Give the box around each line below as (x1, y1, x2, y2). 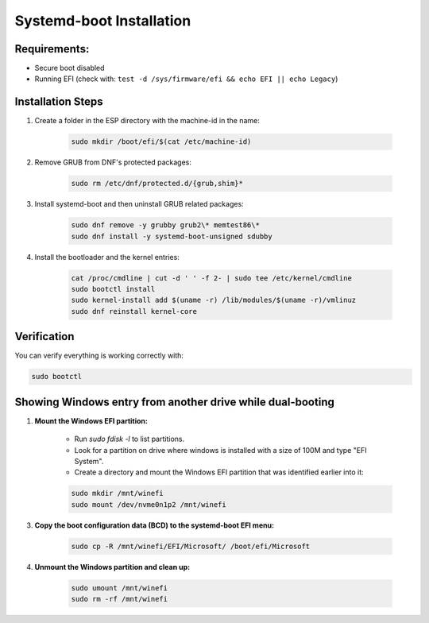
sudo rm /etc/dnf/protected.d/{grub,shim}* (71, 179, 244, 188)
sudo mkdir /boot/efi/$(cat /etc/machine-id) (71, 137, 252, 146)
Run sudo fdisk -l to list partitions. (74, 434, 185, 444)
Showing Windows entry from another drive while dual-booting (14, 395, 335, 408)
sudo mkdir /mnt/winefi (71, 489, 164, 498)
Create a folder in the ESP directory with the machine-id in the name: (34, 116, 260, 126)
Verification (14, 330, 75, 343)
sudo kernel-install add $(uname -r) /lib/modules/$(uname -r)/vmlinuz (71, 296, 357, 305)
